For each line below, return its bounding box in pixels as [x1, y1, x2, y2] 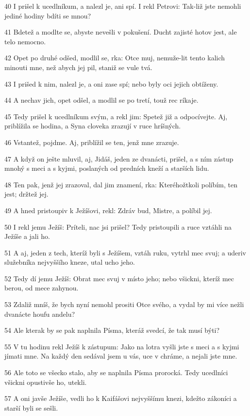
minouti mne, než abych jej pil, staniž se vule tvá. [4, 62, 152, 72]
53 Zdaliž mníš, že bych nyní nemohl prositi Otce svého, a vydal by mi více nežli [4, 299, 244, 309]
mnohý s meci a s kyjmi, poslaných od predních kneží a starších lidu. [4, 163, 209, 173]
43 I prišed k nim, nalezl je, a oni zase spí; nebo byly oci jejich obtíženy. [4, 78, 218, 89]
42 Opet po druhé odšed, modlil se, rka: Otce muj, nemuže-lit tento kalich [4, 53, 225, 63]
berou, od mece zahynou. [4, 283, 79, 293]
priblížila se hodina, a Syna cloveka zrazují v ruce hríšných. [4, 121, 181, 131]
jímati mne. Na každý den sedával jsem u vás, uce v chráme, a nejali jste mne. [4, 351, 237, 361]
